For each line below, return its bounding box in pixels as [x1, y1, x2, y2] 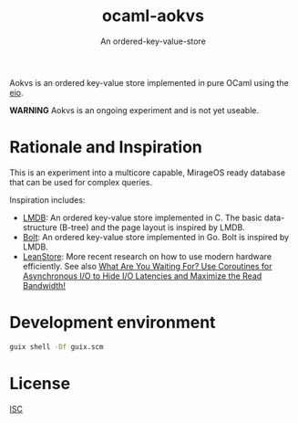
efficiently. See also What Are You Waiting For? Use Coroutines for [22, 260, 272, 271]
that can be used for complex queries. [9, 176, 153, 187]
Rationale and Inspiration [9, 137, 203, 158]
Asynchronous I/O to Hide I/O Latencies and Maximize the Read [22, 270, 262, 281]
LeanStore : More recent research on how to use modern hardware [22, 250, 272, 261]
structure [22, 221, 57, 233]
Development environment [9, 312, 216, 333]
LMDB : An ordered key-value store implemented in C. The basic [22, 212, 262, 223]
